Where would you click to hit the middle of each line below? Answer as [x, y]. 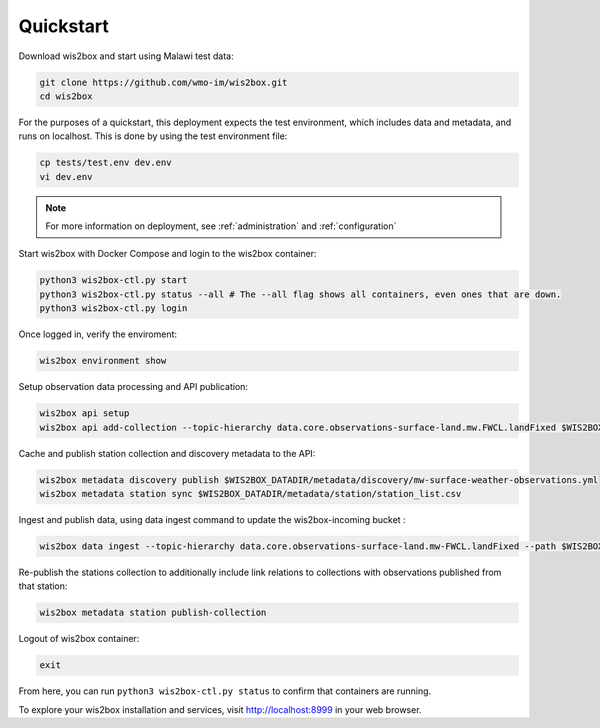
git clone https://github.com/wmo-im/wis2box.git [163, 82]
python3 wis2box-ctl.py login [113, 308]
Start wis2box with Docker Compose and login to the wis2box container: [167, 254]
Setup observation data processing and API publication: [133, 387]
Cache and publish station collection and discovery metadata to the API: [167, 453]
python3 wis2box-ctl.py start [113, 280]
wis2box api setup [84, 413]
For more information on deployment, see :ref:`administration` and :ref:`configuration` [221, 226]
